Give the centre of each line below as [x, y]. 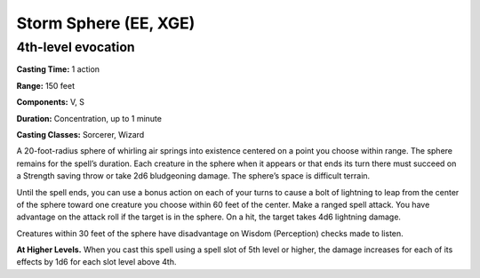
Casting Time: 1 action [58, 69]
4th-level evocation [76, 47]
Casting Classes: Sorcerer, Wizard [80, 134]
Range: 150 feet [46, 85]
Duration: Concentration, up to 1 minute [89, 118]
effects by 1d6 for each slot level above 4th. [96, 262]
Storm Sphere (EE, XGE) [106, 23]
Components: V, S [50, 102]
